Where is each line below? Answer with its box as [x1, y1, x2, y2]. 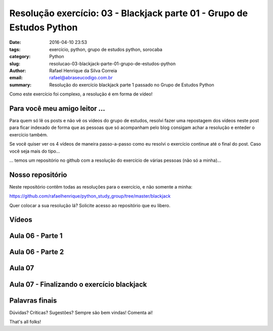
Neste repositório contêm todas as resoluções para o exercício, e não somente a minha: [9, 183, 193, 190]
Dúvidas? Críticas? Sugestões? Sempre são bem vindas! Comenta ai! [9, 309, 153, 315]
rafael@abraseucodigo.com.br [49, 75, 113, 81]
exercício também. [9, 131, 48, 137]
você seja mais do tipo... [9, 148, 60, 154]
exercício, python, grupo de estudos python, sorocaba [49, 46, 163, 53]
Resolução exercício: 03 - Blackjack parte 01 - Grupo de [9, 8, 248, 19]
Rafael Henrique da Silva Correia [49, 67, 117, 73]
